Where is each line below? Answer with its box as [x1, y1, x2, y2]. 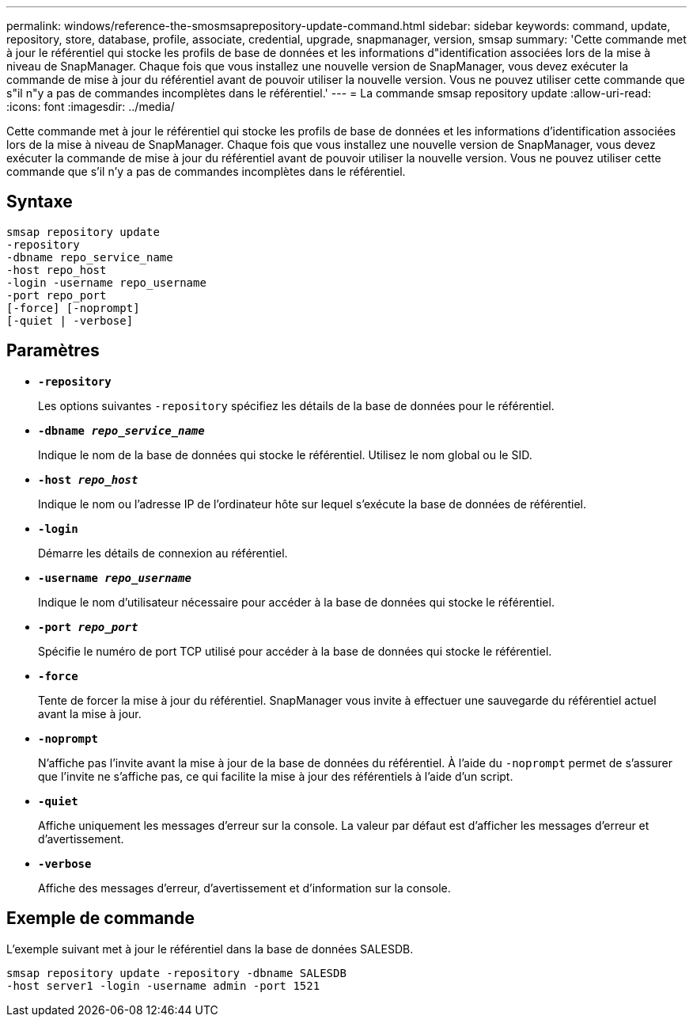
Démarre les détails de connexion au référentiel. [38, 546, 288, 560]
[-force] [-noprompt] [6, 301, 140, 314]
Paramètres [6, 340, 100, 361]
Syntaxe [6, 192, 73, 212]
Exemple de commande [6, 908, 195, 929]
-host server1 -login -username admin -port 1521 [6, 979, 320, 992]
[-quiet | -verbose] [6, 314, 134, 327]
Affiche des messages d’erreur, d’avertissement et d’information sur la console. [38, 880, 451, 895]
